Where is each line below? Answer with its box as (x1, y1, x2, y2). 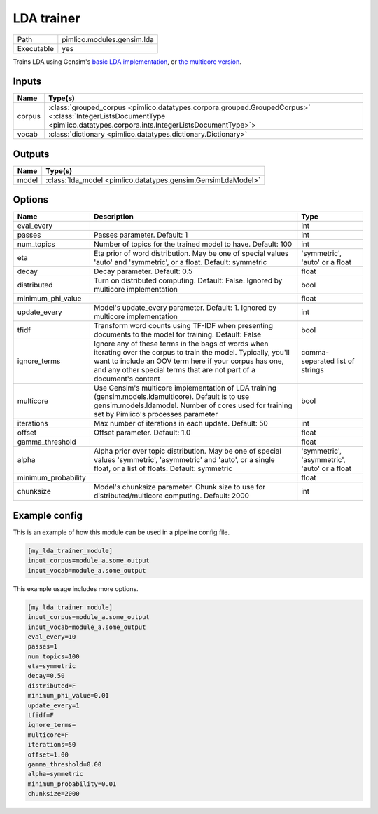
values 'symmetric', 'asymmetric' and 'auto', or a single (93, 455, 276, 465)
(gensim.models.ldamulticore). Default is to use (93, 392, 250, 402)
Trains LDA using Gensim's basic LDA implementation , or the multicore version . (13, 57, 241, 66)
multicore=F (27, 731, 69, 739)
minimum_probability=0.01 (27, 780, 117, 788)
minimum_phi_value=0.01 (27, 691, 110, 700)
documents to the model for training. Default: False (93, 330, 262, 339)
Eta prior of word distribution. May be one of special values (93, 249, 289, 259)
